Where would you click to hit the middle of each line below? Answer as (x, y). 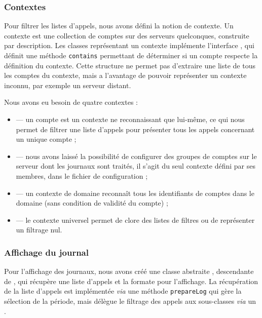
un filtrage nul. (39, 230)
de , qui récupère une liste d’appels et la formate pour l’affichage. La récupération (131, 281)
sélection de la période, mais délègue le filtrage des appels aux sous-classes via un (130, 301)
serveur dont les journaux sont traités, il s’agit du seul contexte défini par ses (136, 166)
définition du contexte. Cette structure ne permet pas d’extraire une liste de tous (130, 65)
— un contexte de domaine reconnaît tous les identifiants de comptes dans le (135, 193)
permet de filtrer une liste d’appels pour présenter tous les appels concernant (135, 129)
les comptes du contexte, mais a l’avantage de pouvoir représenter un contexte (125, 75)
